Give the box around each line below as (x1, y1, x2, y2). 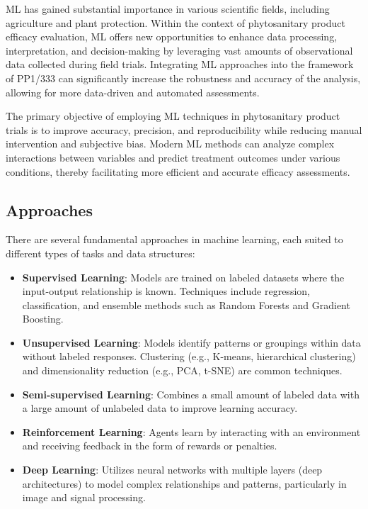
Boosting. (22, 311, 64, 326)
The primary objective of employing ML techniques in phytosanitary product (6, 108, 340, 123)
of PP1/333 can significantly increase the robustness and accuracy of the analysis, (6, 70, 361, 85)
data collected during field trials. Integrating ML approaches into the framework (6, 57, 354, 72)
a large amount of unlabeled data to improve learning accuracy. (22, 401, 298, 415)
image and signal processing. (22, 490, 146, 505)
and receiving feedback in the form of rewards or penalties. (22, 438, 277, 453)
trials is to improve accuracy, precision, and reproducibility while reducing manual (6, 122, 362, 137)
